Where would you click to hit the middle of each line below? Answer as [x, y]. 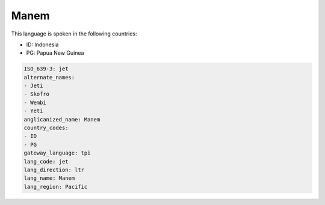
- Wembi [35, 102]
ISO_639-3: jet [46, 69]
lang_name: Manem [49, 178]
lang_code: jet [46, 161]
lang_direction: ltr [54, 170]
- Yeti [33, 111]
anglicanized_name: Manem [62, 119]
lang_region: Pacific [56, 187]
